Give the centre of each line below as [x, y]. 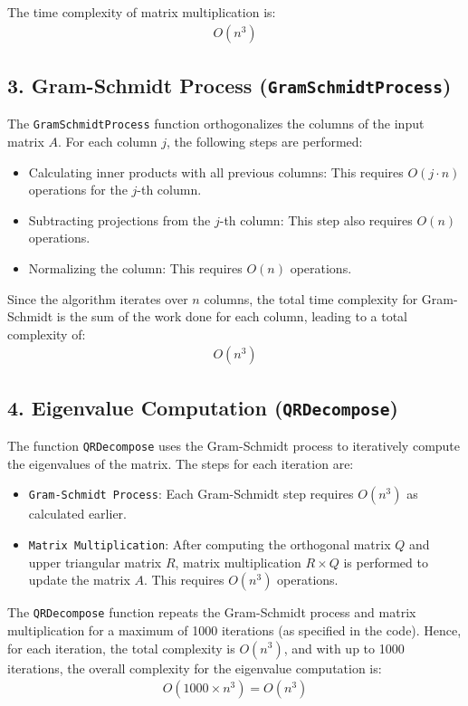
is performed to [386, 562]
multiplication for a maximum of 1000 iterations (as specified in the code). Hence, [234, 630]
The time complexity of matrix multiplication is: [142, 12]
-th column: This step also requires [316, 219]
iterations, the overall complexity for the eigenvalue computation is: [195, 668]
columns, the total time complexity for [311, 298]
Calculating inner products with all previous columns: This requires [216, 172]
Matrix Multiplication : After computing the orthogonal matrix [210, 544]
